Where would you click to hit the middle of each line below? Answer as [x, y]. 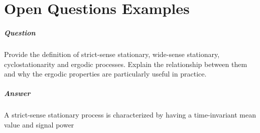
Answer [17, 93]
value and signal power [39, 124]
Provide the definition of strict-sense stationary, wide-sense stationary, [112, 54]
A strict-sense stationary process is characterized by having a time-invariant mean [130, 115]
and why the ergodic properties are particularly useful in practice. [105, 74]
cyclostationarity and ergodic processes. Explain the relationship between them [126, 64]
